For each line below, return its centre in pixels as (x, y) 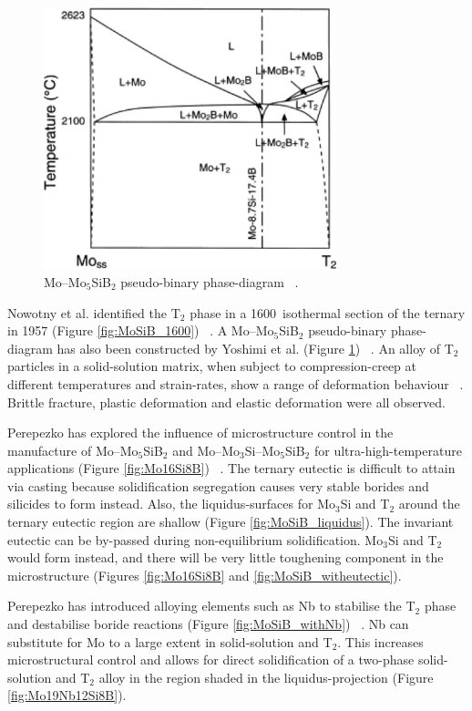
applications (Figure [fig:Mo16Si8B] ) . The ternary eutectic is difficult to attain (231, 468)
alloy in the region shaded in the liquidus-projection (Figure (266, 677)
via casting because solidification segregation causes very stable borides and (218, 485)
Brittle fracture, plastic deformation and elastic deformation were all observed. (226, 402)
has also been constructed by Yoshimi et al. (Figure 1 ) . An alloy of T (255, 348)
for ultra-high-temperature (388, 450)
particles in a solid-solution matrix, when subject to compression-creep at (212, 366)
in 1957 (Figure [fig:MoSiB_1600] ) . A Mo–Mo (141, 330)
